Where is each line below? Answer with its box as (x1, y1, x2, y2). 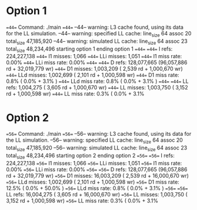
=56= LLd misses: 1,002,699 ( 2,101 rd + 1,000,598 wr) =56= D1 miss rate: (6, 178, 179, 185)
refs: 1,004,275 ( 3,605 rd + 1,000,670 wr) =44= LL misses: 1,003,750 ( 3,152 (6, 84, 188, 91)
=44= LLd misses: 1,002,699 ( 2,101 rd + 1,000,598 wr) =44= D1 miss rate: (6, 72, 179, 79)
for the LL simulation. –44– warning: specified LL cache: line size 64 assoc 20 (6, 29, 192, 38)
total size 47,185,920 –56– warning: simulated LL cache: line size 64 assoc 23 (6, 144, 188, 152)
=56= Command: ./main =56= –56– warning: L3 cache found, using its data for (6, 131, 192, 138)
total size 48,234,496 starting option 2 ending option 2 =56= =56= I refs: (6, 152, 175, 160)
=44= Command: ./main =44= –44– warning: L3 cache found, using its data (6, 24, 184, 31)
